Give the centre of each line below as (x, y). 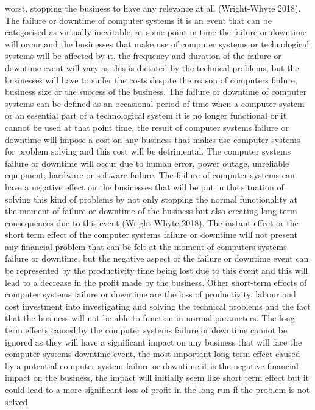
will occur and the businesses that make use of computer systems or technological (157, 43)
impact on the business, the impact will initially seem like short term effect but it (157, 377)
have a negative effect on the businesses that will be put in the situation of (144, 186)
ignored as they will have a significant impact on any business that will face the (154, 342)
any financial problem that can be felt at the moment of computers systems (146, 246)
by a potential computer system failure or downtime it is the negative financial (152, 365)
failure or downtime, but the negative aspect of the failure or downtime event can (157, 258)
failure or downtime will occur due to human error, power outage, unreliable (147, 163)
